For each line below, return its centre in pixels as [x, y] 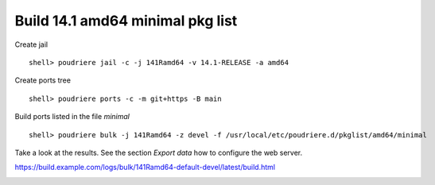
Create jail [31, 44]
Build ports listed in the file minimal [72, 117]
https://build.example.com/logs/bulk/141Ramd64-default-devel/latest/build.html [145, 168]
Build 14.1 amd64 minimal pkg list [126, 21]
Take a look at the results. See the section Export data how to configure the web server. [158, 152]
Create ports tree [43, 80]
